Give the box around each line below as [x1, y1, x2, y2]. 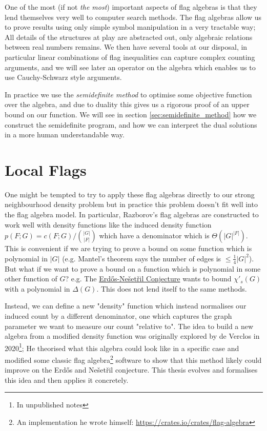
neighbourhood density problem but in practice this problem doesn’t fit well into [5, 199, 258, 210]
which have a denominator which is [99, 230, 210, 241]
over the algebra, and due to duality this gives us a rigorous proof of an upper [5, 99, 250, 110]
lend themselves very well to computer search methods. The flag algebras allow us [5, 11, 262, 22]
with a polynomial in [5, 283, 70, 294]
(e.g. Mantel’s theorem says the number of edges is [62, 253, 221, 263]
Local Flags [5, 159, 87, 180]
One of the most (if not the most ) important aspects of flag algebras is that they [5, 2, 257, 12]
